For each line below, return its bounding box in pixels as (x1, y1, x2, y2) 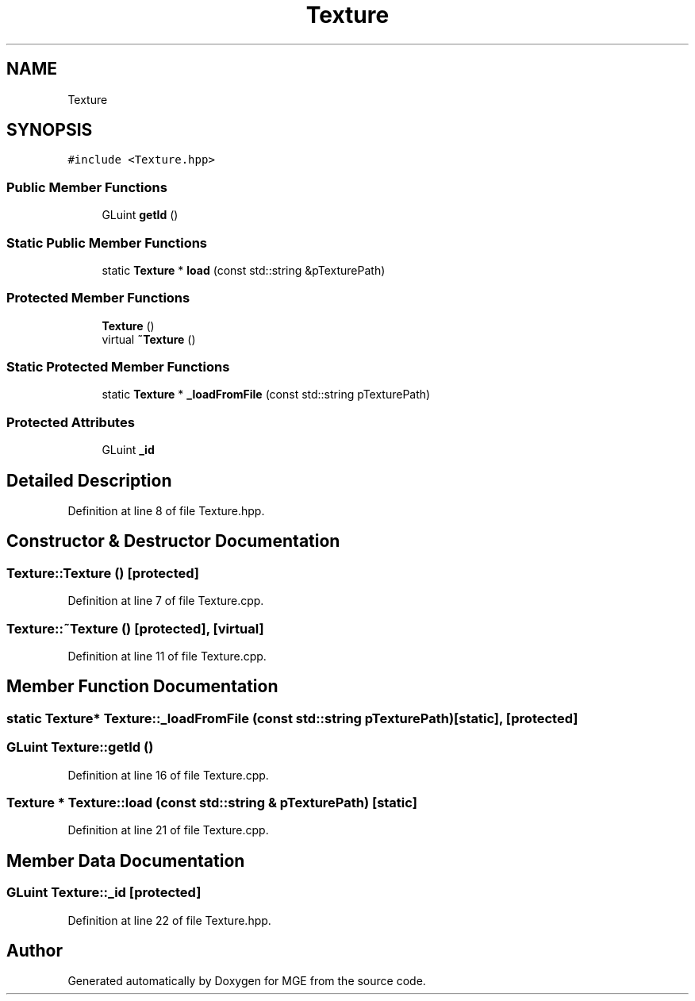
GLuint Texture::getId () (6, 739, 154, 756)
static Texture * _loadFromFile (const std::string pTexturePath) (102, 387, 431, 402)
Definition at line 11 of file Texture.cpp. (67, 649, 267, 663)
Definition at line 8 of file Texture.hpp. (67, 504, 265, 518)
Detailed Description (6, 470, 172, 491)
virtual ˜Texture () (102, 332, 196, 346)
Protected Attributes (6, 414, 135, 430)
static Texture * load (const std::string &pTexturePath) (102, 263, 386, 277)
